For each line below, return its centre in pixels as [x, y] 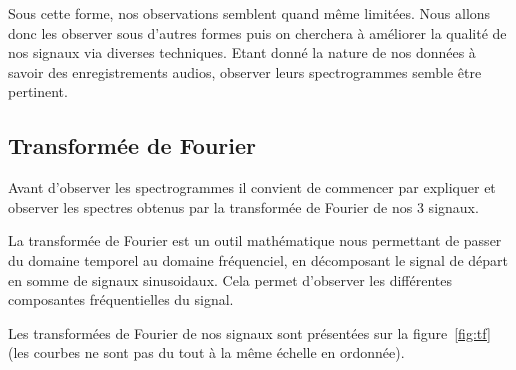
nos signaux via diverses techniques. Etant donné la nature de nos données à [242, 52]
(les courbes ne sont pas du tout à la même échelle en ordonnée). [206, 352]
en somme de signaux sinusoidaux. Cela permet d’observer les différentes [230, 279]
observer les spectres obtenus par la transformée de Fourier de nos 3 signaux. [243, 206]
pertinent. [38, 91]
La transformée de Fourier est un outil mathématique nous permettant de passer [255, 240]
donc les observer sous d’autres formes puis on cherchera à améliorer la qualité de [257, 32]
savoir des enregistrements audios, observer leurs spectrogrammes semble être [245, 71]
